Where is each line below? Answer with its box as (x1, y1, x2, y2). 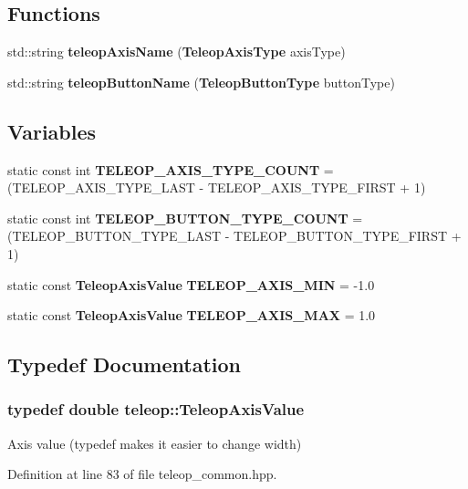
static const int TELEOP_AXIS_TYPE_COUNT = (7, 160, 334, 179)
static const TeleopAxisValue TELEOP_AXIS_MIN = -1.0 (7, 275, 375, 294)
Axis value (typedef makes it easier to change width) (7, 433, 302, 453)
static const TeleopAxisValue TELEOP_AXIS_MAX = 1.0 (7, 306, 376, 325)
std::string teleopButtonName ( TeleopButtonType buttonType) (7, 72, 395, 91)
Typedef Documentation (7, 350, 241, 379)
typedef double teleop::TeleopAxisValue (7, 398, 305, 421)
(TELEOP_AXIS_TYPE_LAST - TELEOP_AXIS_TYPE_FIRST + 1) (7, 178, 426, 197)
